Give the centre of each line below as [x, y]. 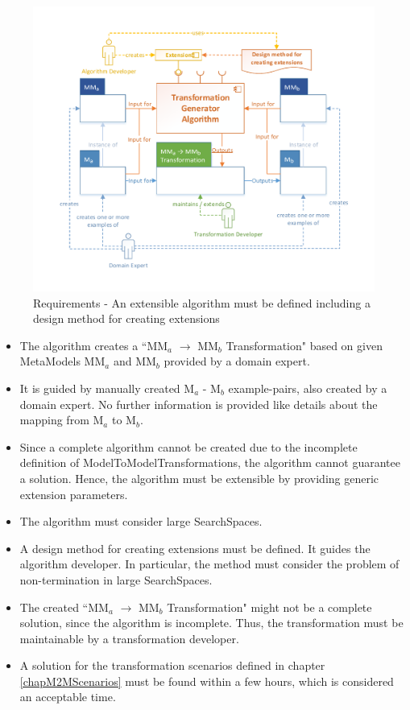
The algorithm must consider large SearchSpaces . [141, 521]
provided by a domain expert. [237, 361]
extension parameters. [74, 494]
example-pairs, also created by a [308, 388]
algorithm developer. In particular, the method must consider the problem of [209, 564]
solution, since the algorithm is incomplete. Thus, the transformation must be [211, 623]
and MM [135, 361]
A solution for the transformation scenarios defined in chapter [172, 665]
